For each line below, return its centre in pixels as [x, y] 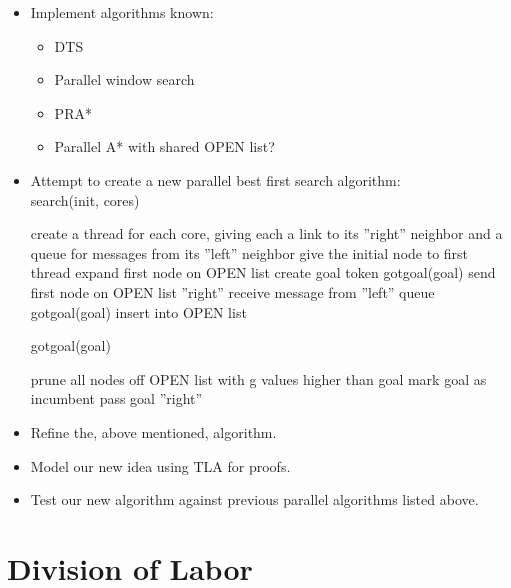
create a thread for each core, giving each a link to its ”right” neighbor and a [266, 233]
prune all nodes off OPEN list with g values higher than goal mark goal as [258, 378]
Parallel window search [124, 79]
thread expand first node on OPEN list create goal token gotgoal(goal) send [263, 272]
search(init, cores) [85, 199]
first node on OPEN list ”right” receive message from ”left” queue [232, 291]
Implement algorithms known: [122, 12]
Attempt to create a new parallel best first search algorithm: [215, 179]
